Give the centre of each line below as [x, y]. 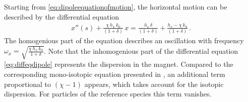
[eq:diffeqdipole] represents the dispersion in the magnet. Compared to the [119, 64]
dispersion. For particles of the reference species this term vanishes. [108, 94]
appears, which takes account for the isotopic [154, 84]
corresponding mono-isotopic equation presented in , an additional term [115, 74]
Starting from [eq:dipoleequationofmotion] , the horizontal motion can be [116, 7]
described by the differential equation [62, 16]
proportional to [28, 84]
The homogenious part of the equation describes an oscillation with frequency [124, 40]
